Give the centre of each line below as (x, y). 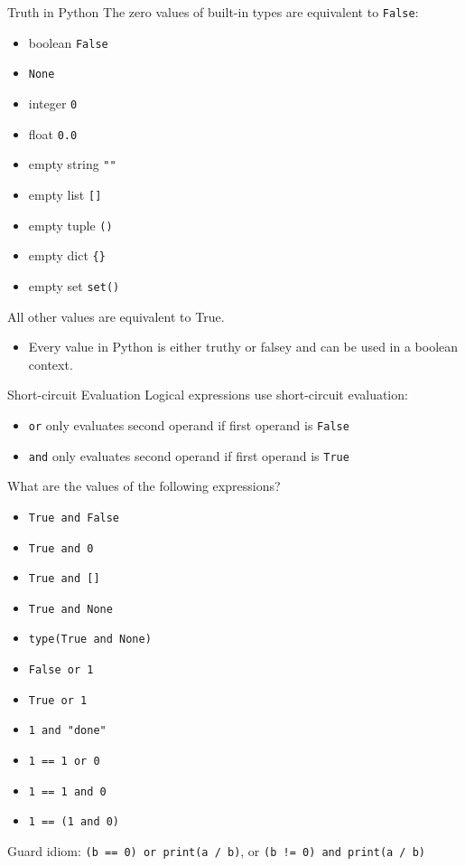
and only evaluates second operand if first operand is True (189, 455)
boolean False (68, 42)
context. (51, 364)
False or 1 (61, 670)
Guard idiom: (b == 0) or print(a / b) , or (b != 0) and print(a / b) (217, 851)
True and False (74, 518)
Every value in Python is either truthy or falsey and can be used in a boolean (243, 347)
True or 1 (58, 700)
